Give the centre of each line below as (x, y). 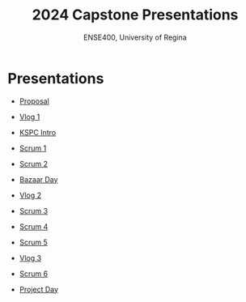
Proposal (34, 101)
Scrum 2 (34, 164)
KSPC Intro (38, 132)
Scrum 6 (34, 274)
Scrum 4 (34, 226)
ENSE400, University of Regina (135, 37)
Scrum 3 (34, 211)
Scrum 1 (33, 148)
